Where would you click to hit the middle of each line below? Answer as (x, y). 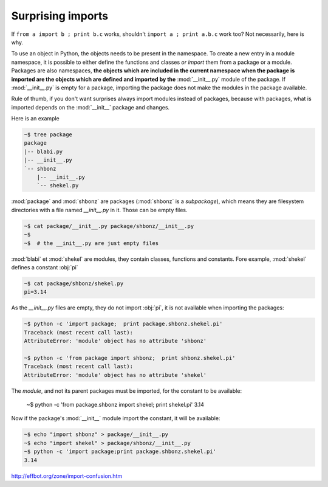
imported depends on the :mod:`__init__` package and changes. (91, 107)
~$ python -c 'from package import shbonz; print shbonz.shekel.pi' (130, 358)
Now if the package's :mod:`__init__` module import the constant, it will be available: (116, 418)
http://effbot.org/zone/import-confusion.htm (67, 476)
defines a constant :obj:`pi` (45, 267)
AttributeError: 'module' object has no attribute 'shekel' (115, 375)
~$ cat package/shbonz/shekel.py (74, 283)
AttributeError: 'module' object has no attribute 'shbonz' (115, 341)
